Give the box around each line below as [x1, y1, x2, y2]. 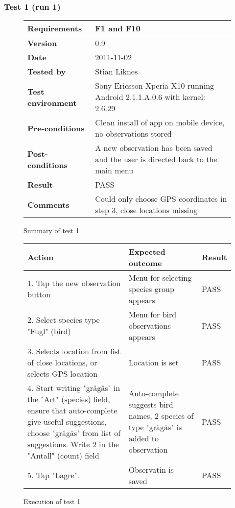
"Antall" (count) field [27, 449, 99, 461]
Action [27, 251, 54, 263]
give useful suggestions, [27, 415, 107, 427]
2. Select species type [27, 314, 100, 326]
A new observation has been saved [95, 142, 212, 154]
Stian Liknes [95, 66, 138, 77]
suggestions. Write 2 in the [27, 438, 119, 450]
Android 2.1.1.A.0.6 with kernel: [95, 91, 206, 103]
